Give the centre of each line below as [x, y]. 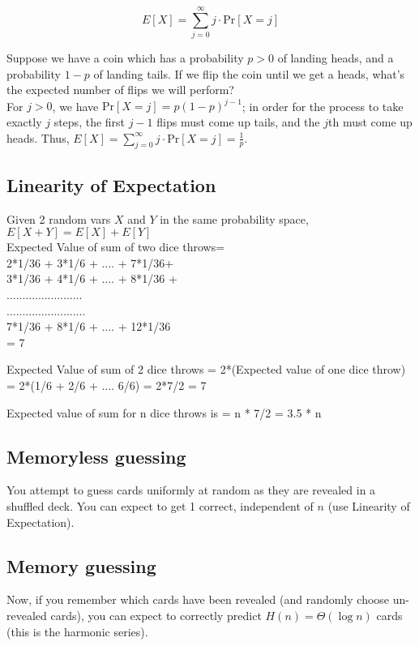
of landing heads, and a [336, 58]
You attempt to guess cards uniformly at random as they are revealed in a [191, 490]
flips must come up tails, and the [238, 122]
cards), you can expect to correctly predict [156, 615]
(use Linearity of [369, 505]
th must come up [370, 122]
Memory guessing [81, 565]
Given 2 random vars [59, 218]
